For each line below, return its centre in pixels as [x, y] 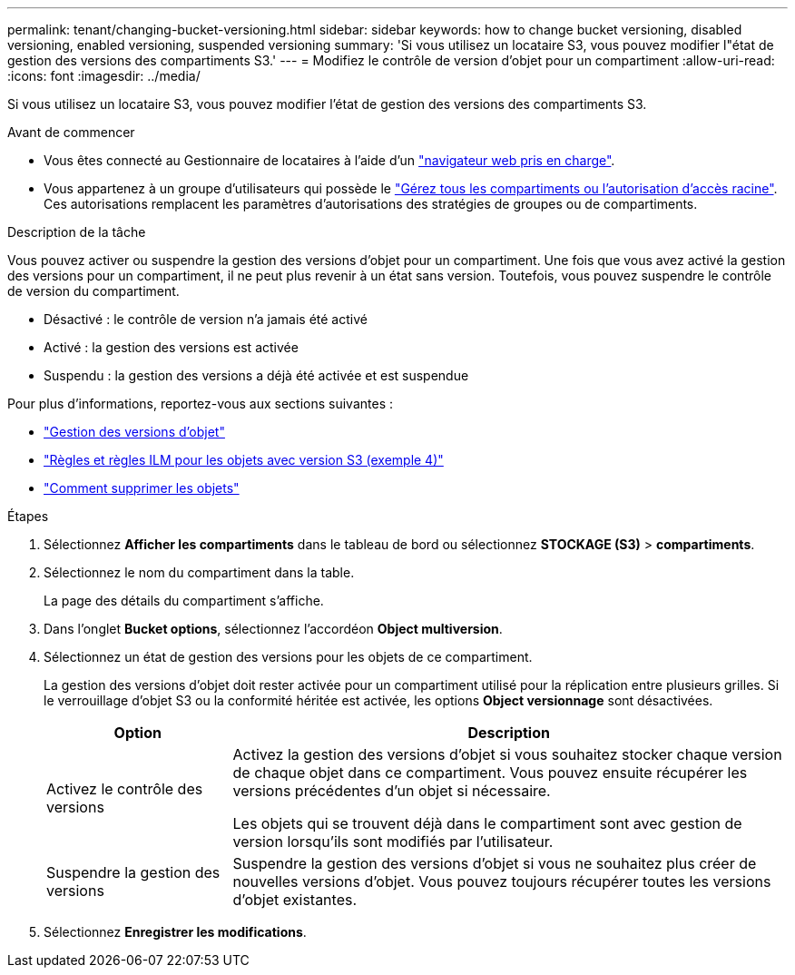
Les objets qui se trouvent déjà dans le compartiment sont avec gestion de [487, 823]
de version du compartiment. [93, 291]
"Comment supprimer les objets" [142, 488]
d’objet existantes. [295, 900]
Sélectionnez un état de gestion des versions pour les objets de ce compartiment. [288, 657]
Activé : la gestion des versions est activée [171, 347]
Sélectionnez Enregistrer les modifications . [175, 932]
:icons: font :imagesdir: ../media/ [104, 76]
